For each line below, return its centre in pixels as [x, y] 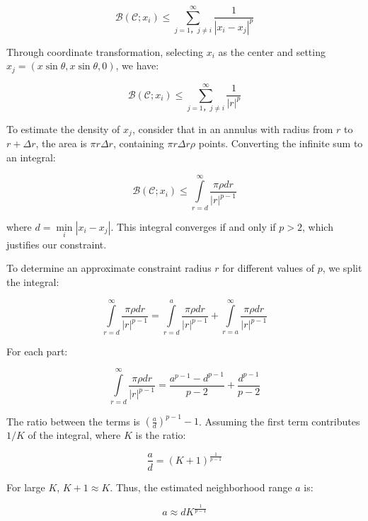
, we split [342, 268]
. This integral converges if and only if [193, 226]
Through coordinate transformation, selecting [105, 51]
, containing [138, 143]
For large [26, 487]
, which [318, 226]
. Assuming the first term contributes [279, 421]
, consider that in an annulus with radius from [232, 128]
